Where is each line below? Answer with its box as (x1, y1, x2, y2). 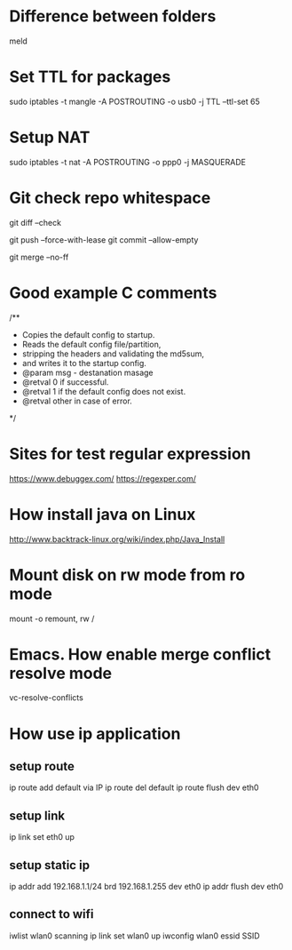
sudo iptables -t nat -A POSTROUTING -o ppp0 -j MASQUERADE (9, 156, 247, 167)
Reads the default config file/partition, (21, 339, 162, 349)
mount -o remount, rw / (9, 613, 95, 624)
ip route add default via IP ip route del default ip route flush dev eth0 (9, 782, 259, 793)
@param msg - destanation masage (21, 367, 154, 378)
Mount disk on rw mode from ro (9, 564, 246, 585)
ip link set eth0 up (9, 832, 75, 842)
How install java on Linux (9, 504, 196, 524)
